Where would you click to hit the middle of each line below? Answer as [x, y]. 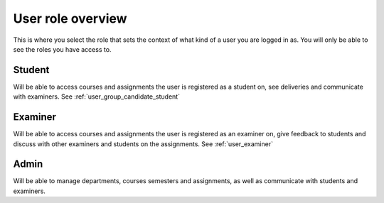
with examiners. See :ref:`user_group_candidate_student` [97, 97]
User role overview [70, 18]
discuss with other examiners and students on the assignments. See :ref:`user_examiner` [143, 144]
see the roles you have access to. [62, 49]
